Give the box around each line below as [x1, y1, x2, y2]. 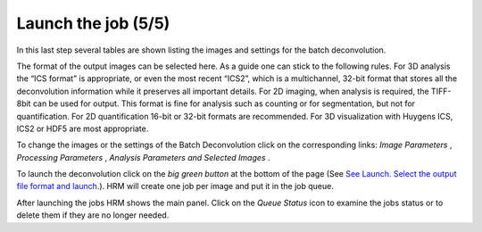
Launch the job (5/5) [16, 13, 170, 33]
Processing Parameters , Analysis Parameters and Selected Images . [16, 152, 270, 162]
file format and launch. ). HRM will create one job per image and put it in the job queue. [16, 181, 334, 192]
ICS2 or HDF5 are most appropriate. [16, 123, 149, 134]
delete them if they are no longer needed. [16, 210, 170, 220]
